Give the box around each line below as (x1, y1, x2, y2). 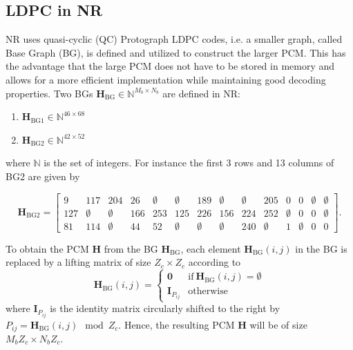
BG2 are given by (6, 168, 80, 183)
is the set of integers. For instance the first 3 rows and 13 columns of (44, 155, 334, 170)
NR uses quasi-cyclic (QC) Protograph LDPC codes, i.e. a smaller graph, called (6, 32, 343, 46)
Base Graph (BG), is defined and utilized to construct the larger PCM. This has (6, 45, 346, 59)
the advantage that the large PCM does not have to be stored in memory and (6, 59, 335, 73)
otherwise (188, 286, 228, 297)
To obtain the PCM (6, 241, 89, 255)
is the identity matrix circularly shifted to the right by (50, 301, 280, 315)
